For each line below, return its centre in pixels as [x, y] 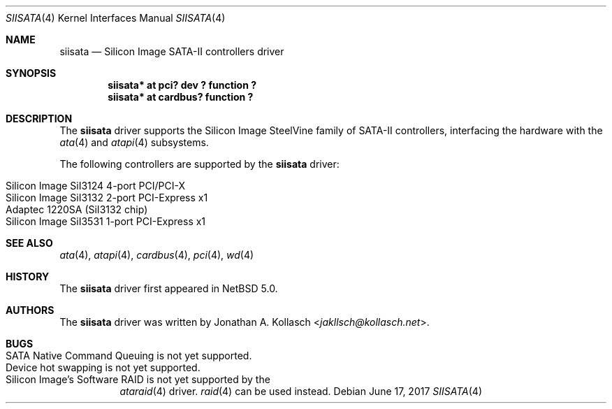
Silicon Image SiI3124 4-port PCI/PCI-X [95, 186]
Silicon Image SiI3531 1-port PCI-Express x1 [106, 221]
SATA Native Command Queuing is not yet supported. [129, 356]
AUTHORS [30, 310]
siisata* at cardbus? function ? [181, 97]
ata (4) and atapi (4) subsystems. [134, 142]
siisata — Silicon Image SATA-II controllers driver [172, 51]
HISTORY [28, 277]
